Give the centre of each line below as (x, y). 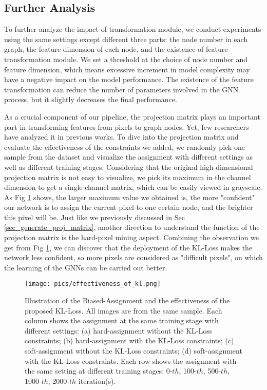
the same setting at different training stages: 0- (99, 371)
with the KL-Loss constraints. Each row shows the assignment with (131, 360)
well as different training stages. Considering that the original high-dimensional (129, 167)
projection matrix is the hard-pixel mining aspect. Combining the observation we (131, 237)
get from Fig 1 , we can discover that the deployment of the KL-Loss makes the (128, 247)
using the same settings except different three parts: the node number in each (126, 39)
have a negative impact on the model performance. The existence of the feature (129, 79)
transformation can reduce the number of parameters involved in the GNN (121, 89)
